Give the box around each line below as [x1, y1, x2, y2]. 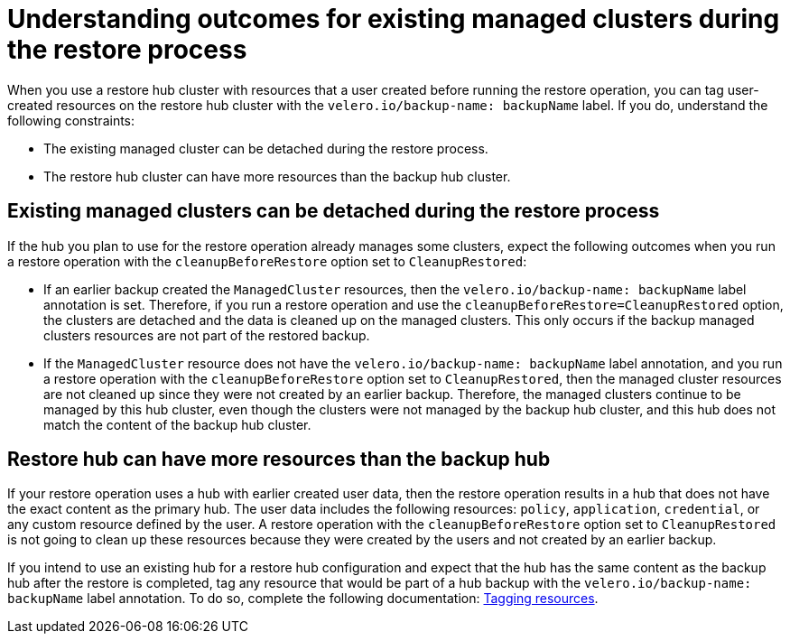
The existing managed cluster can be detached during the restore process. [43, 140, 488, 156]
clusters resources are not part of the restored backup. [43, 327, 370, 343]
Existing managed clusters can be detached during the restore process [7, 200, 660, 223]
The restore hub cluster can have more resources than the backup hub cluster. [43, 168, 511, 184]
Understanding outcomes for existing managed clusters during [7, 4, 780, 34]
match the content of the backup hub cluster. [43, 416, 311, 432]
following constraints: [7, 112, 135, 128]
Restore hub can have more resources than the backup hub [7, 448, 551, 471]
